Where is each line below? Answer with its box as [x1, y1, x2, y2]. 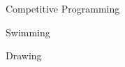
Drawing [6, 48, 42, 63]
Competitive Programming [6, 1, 120, 15]
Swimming [6, 24, 50, 39]
